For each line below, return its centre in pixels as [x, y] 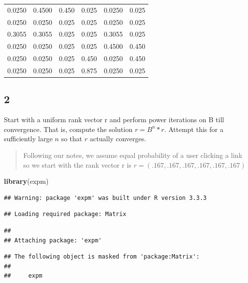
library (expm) [26, 181]
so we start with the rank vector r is [77, 164]
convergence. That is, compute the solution [68, 129]
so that [72, 139]
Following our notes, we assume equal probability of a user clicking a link [133, 155]
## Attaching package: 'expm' [53, 240]
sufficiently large [28, 139]
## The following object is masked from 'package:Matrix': [102, 257]
